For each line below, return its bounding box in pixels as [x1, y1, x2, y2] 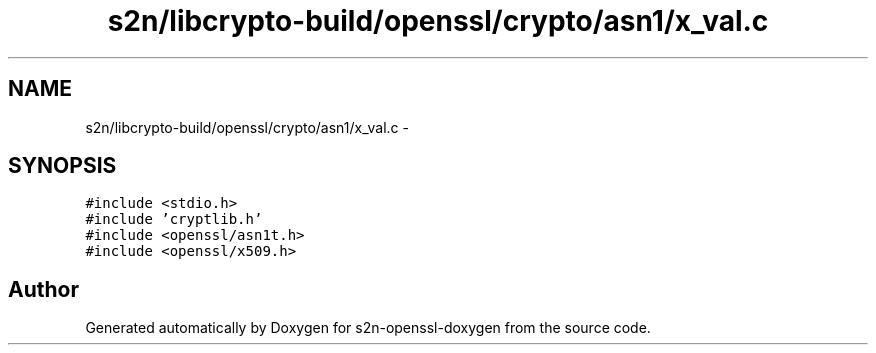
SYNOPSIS [8, 153, 117, 179]
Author [8, 276, 79, 302]
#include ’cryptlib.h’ [85, 211, 263, 228]
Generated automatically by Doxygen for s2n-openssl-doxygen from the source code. [85, 319, 651, 337]
